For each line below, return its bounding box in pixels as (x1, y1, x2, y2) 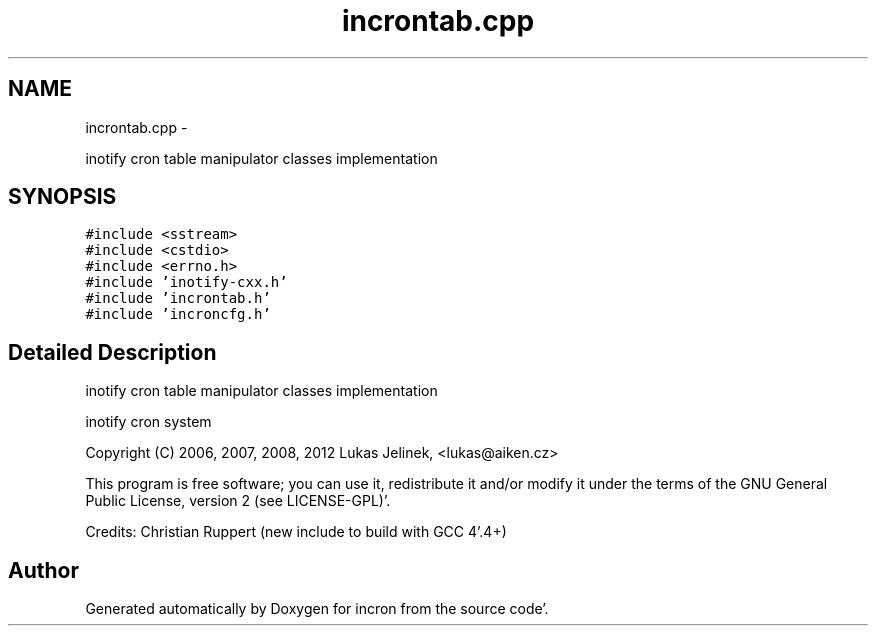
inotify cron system (85, 413, 212, 431)
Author (8, 557, 79, 583)
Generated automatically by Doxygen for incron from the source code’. (85, 600, 549, 618)
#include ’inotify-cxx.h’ (85, 274, 288, 291)
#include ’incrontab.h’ (85, 290, 271, 307)
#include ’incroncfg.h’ (85, 306, 271, 323)
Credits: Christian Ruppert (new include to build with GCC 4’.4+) (85, 523, 507, 541)
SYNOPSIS (8, 184, 117, 210)
